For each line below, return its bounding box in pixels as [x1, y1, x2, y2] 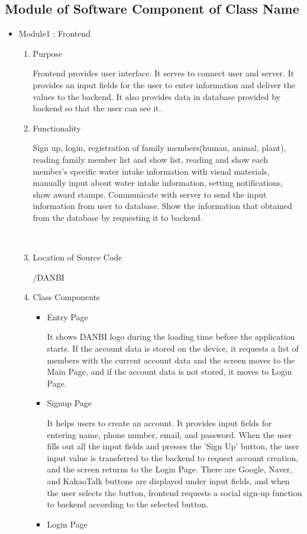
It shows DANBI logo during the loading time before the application [47, 330, 295, 343]
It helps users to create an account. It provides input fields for [47, 417, 272, 429]
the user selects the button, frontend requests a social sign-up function [47, 486, 302, 498]
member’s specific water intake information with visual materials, [33, 165, 270, 177]
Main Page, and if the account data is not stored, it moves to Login [47, 365, 292, 378]
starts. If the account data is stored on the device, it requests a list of [47, 342, 299, 355]
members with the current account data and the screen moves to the [47, 353, 295, 366]
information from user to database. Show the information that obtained [33, 200, 292, 212]
